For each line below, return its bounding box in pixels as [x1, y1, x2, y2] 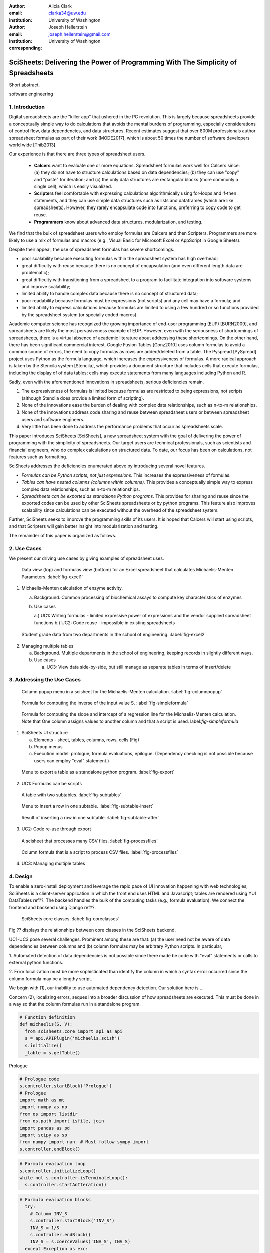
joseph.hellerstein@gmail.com [48, 31, 111, 37]
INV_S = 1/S [30, 1225, 60, 1230]
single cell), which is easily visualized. [34, 183, 112, 189]
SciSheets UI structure [21, 730, 68, 736]
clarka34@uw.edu [48, 10, 86, 16]
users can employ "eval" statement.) [34, 757, 109, 764]
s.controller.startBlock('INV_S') [30, 1218, 115, 1224]
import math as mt [19, 1097, 65, 1103]
